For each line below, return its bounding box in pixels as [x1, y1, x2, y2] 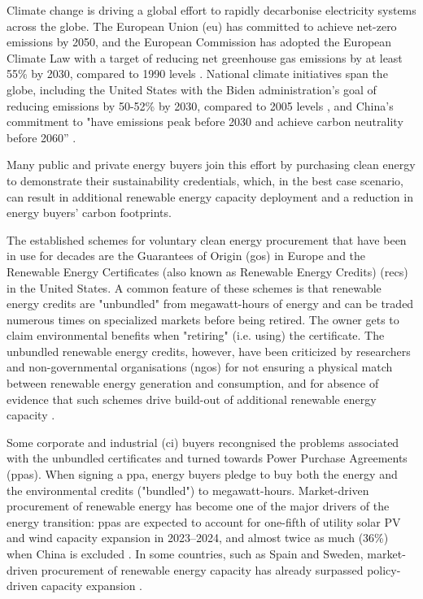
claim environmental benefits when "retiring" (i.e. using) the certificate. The [7, 327, 385, 344]
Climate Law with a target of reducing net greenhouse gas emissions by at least [7, 49, 403, 66]
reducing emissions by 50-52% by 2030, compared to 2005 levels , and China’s [7, 97, 394, 114]
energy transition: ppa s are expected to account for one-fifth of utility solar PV [7, 513, 401, 530]
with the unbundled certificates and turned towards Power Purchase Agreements [7, 449, 408, 467]
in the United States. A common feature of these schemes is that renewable [7, 279, 382, 296]
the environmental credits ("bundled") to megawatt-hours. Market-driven [7, 481, 369, 498]
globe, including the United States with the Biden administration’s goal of [7, 80, 377, 98]
